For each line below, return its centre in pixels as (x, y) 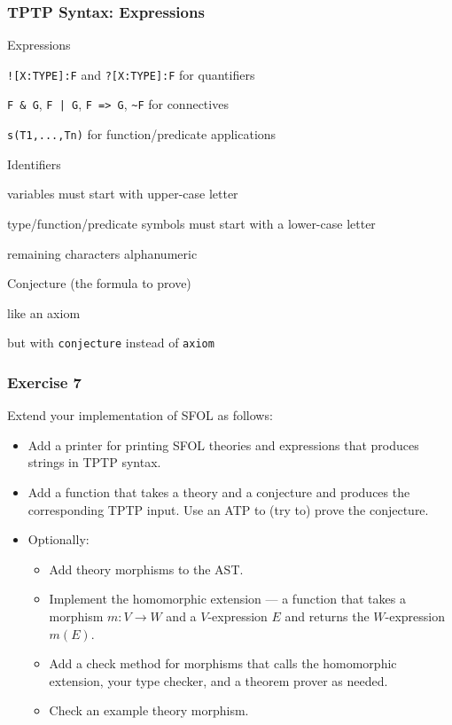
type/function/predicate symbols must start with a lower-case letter (191, 223)
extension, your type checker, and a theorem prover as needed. (218, 680)
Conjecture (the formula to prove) (99, 283)
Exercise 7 (44, 382)
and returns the (327, 616)
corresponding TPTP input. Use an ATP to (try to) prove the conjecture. (228, 509)
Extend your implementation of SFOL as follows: (140, 415)
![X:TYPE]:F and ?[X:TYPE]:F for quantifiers (131, 74)
